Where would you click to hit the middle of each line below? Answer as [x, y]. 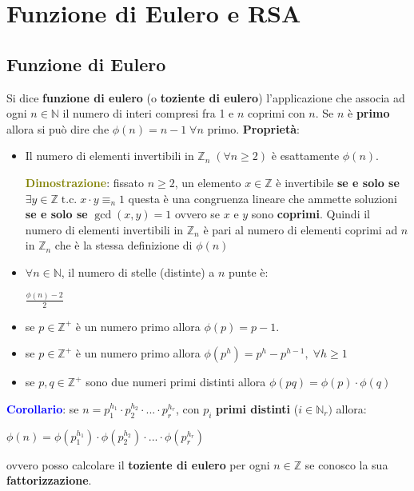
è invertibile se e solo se [338, 182]
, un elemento [208, 182]
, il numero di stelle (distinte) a [138, 271]
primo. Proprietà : [253, 128]
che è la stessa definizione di [123, 245]
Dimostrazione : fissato [84, 182]
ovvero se [197, 214]
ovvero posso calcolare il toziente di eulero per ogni [138, 464]
